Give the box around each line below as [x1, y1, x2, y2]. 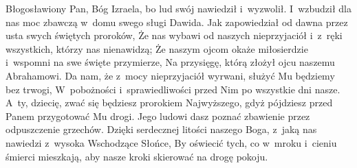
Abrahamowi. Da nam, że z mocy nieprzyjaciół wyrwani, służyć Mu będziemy [6, 68, 335, 82]
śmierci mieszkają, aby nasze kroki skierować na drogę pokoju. [6, 149, 268, 163]
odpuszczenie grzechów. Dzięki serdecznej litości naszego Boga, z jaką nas [6, 122, 317, 136]
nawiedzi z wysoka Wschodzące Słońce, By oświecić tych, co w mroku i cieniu [6, 135, 337, 149]
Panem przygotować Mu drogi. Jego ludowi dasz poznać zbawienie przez [6, 108, 310, 123]
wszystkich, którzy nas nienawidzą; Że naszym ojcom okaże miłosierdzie [6, 41, 308, 56]
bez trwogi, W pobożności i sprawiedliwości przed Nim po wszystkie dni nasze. [6, 82, 340, 96]
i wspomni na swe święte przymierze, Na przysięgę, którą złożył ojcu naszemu [6, 55, 335, 69]
